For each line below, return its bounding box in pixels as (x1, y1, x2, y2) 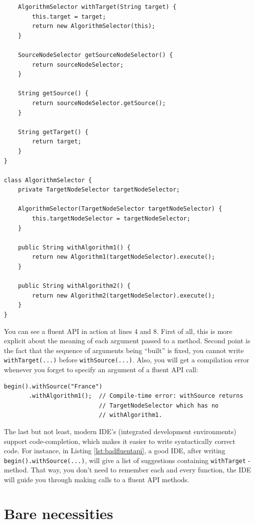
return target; (32, 138, 82, 145)
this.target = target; (32, 13, 106, 20)
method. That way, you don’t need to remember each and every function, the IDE (4, 465, 251, 475)
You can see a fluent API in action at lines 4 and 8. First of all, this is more (4, 326, 232, 336)
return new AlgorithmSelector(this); (32, 23, 155, 30)
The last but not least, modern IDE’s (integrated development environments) (4, 426, 236, 436)
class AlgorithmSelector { (4, 176, 92, 184)
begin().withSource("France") (4, 383, 103, 390)
